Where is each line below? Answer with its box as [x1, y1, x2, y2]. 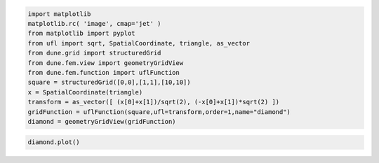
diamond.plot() [27, 139, 80, 146]
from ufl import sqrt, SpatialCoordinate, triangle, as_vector [27, 39, 251, 47]
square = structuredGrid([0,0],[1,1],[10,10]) [27, 78, 191, 87]
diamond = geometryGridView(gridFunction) [27, 118, 176, 125]
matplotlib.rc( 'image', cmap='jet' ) [27, 20, 161, 27]
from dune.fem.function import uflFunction [27, 69, 180, 76]
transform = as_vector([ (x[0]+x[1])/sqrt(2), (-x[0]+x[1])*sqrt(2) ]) [27, 98, 280, 106]
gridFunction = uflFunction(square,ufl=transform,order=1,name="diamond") [27, 108, 291, 115]
